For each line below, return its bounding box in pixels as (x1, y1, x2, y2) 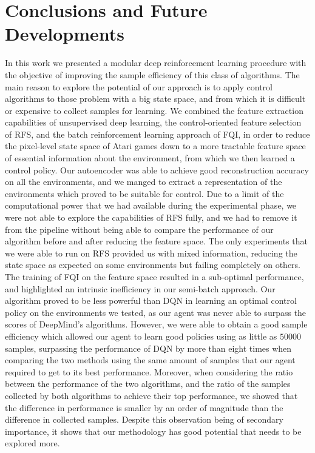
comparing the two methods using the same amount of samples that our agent (5, 354, 296, 366)
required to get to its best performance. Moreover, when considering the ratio (5, 365, 293, 378)
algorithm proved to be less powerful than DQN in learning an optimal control (5, 294, 297, 307)
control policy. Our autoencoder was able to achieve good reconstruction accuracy (5, 163, 309, 176)
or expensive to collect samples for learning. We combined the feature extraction (5, 104, 303, 116)
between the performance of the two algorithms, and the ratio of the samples (5, 377, 291, 390)
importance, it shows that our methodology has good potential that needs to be (5, 424, 302, 437)
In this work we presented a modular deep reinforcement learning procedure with (5, 56, 307, 69)
